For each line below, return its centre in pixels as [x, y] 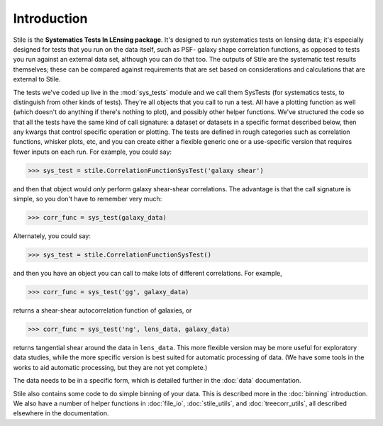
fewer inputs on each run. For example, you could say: [93, 152]
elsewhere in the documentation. [61, 413]
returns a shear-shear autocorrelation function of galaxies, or [102, 310]
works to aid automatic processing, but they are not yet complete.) [110, 367]
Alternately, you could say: [52, 236]
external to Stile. [37, 79]
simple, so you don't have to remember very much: [88, 199]
